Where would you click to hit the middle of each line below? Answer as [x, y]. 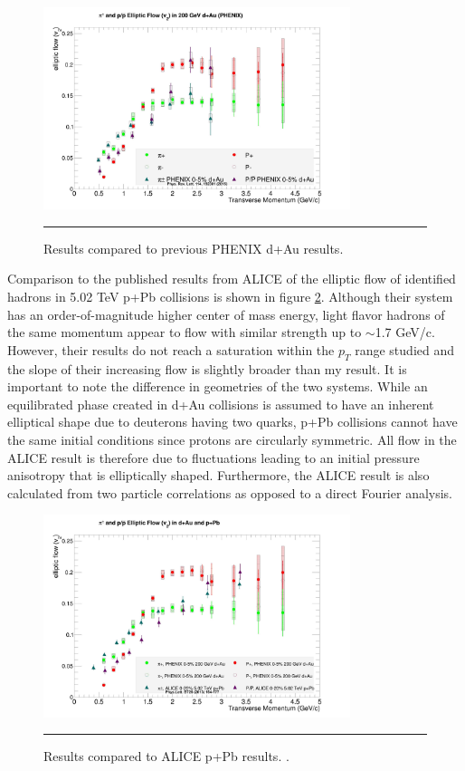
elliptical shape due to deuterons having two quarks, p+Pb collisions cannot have [232, 422]
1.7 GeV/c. [405, 332]
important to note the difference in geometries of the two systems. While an [218, 386]
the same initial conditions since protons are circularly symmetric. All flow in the [232, 439]
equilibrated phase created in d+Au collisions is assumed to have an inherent [221, 404]
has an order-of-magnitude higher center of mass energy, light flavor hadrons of [226, 314]
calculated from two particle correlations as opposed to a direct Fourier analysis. [230, 492]
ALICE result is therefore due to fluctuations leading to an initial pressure [214, 457]
